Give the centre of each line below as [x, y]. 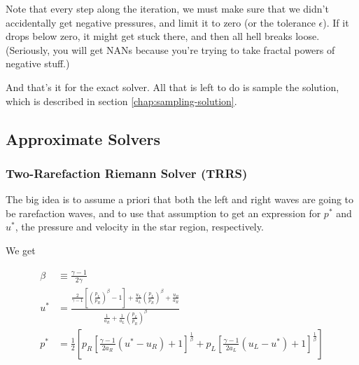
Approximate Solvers [83, 138]
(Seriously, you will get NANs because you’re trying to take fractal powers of [170, 49]
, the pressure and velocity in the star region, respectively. [139, 227]
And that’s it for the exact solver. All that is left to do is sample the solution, [173, 87]
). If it [336, 22]
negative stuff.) [38, 63]
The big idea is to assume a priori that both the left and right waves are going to [180, 199]
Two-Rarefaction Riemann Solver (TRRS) [127, 173]
